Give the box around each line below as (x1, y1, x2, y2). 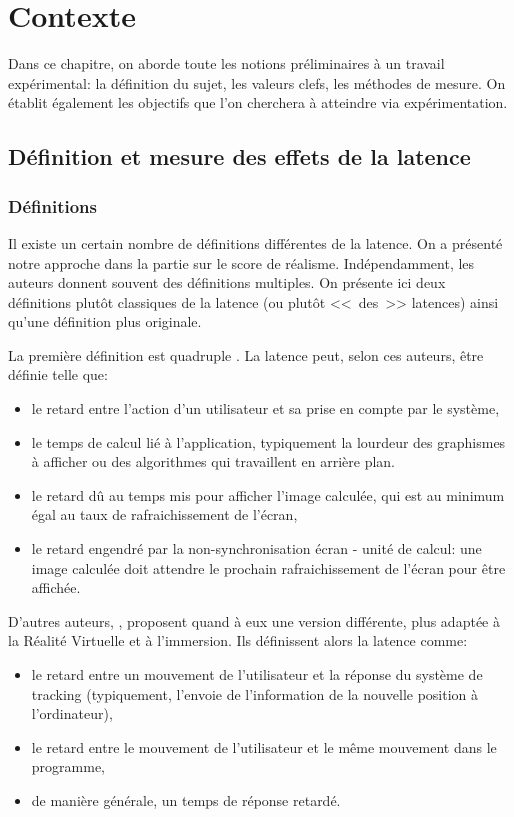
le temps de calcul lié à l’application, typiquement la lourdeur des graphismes (31, 431, 506, 452)
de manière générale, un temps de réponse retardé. (31, 789, 341, 810)
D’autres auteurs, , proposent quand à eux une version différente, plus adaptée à (8, 610, 500, 631)
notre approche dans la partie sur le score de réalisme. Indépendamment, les (8, 252, 475, 273)
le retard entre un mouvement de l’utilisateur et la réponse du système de (31, 664, 483, 684)
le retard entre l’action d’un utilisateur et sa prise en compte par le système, (31, 398, 500, 419)
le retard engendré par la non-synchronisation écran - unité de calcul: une (31, 538, 482, 559)
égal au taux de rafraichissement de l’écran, (31, 504, 298, 525)
